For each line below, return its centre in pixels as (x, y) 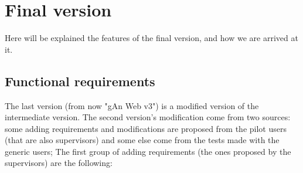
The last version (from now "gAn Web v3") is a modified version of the (132, 105)
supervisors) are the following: (59, 163)
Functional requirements (80, 81)
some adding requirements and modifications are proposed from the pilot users (146, 128)
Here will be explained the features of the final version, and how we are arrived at (151, 38)
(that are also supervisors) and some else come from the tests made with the (142, 140)
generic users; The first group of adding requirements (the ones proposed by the (148, 151)
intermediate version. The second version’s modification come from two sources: (148, 117)
